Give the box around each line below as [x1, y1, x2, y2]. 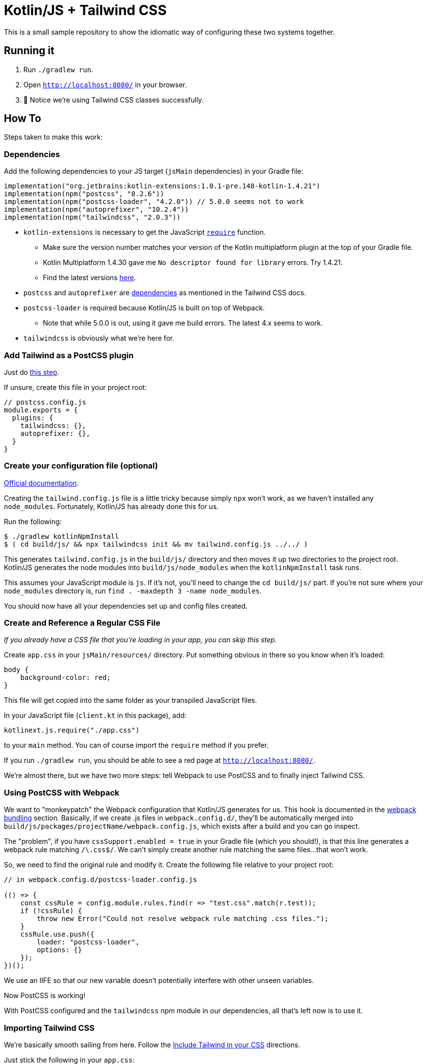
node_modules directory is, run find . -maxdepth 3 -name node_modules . [4, 586, 262, 595]
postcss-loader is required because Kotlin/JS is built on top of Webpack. [23, 304, 265, 312]
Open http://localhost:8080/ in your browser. [23, 80, 187, 89]
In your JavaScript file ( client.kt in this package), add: [4, 711, 187, 720]
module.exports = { [4, 406, 78, 414]
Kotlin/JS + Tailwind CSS [4, 2, 167, 19]
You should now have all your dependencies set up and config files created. [4, 601, 248, 610]
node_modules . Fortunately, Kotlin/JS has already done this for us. [4, 502, 219, 511]
